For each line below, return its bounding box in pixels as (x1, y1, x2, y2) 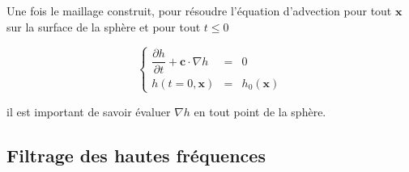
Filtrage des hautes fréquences (6, 142, 266, 167)
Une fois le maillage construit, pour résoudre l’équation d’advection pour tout (6, 2, 392, 19)
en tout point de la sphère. (194, 103, 326, 120)
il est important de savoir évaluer (6, 103, 171, 120)
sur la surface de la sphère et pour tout (6, 18, 201, 35)
